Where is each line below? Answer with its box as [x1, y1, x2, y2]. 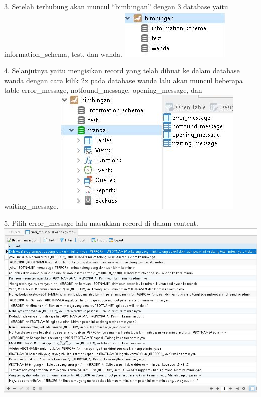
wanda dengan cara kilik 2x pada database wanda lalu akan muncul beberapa [4, 75, 243, 85]
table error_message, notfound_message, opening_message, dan [4, 85, 202, 95]
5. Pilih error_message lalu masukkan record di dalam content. [4, 217, 198, 228]
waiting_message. [4, 200, 59, 211]
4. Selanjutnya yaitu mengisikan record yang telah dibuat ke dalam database [4, 65, 240, 76]
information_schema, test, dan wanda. [4, 48, 122, 59]
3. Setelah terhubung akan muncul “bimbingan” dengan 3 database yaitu [4, 1, 228, 11]
